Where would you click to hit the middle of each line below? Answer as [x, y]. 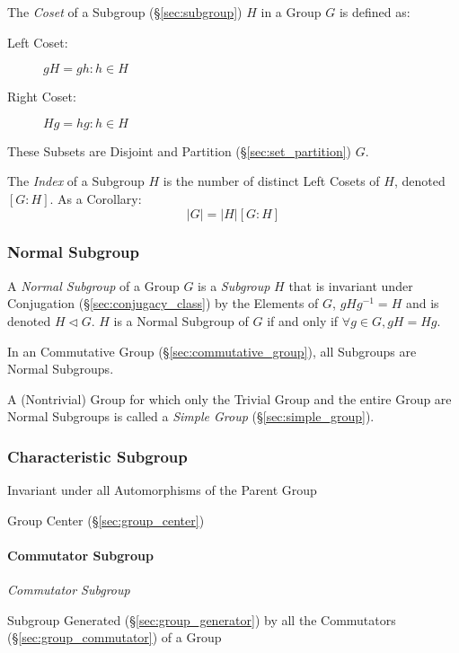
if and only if [303, 320]
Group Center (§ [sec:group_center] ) [106, 520]
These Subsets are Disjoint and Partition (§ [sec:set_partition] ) [180, 150]
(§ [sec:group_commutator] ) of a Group [115, 637]
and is [422, 303]
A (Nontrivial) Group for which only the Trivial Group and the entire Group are [229, 398]
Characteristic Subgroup [97, 456]
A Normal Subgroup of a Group [93, 285]
